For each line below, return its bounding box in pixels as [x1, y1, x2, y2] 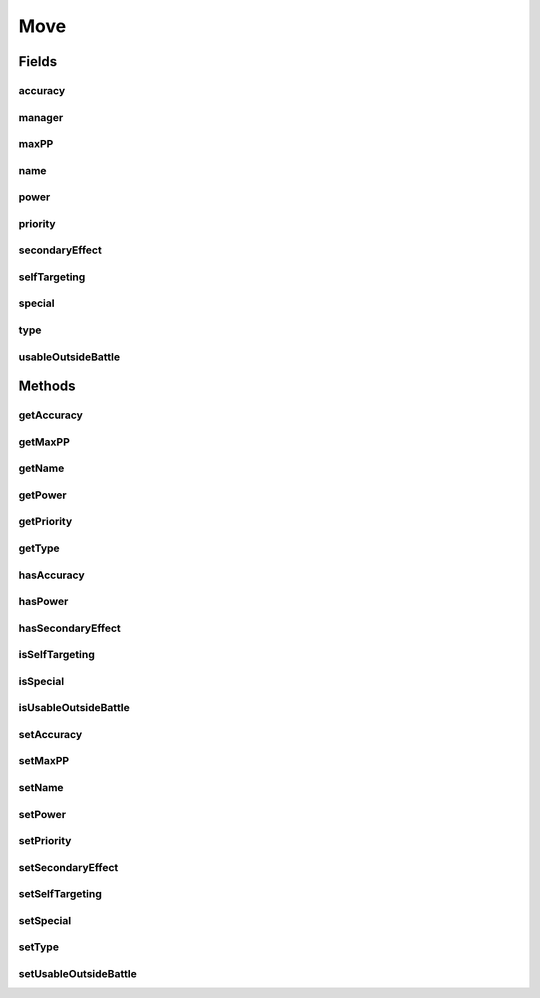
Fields [18, 53, 58, 70]
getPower [18, 488, 67, 502]
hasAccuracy [18, 568, 85, 582]
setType [18, 940, 60, 954]
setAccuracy [18, 727, 83, 741]
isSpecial [18, 674, 65, 688]
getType [18, 541, 60, 555]
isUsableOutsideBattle [18, 701, 130, 715]
